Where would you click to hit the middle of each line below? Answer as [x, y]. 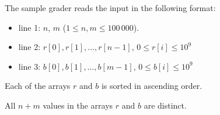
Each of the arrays [38, 86]
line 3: [29, 66]
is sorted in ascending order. [152, 86]
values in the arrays [78, 105]
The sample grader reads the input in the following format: [110, 8]
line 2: [29, 47]
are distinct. [165, 105]
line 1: [29, 27]
